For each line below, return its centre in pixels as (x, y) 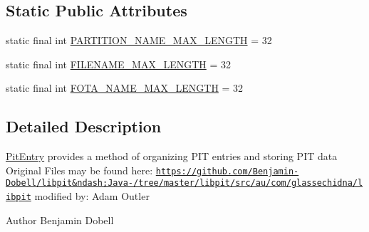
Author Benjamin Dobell (60, 220)
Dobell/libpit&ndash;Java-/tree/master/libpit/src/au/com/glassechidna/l (184, 183)
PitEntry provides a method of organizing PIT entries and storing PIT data (172, 156)
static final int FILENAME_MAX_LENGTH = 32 (118, 64)
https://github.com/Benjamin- (227, 171)
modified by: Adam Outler (92, 196)
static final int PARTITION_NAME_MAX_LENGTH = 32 (139, 40)
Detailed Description (84, 126)
